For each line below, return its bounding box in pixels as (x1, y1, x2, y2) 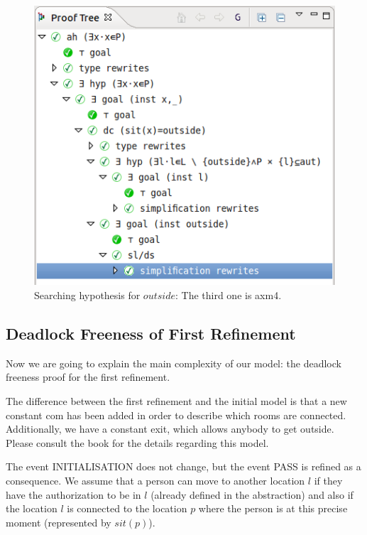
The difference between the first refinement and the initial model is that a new (6, 394, 347, 409)
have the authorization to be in (6, 487, 141, 502)
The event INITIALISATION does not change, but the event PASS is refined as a (6, 459, 361, 474)
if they (314, 472, 343, 487)
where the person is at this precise (198, 501, 348, 516)
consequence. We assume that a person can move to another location (6, 472, 305, 487)
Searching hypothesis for (34, 288, 141, 303)
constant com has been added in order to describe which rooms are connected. (6, 407, 346, 422)
